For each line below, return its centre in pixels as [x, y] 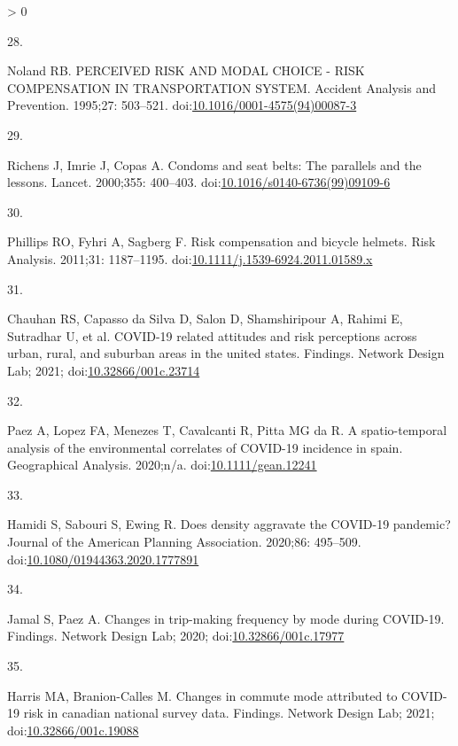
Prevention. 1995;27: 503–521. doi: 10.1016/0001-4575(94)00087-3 [182, 105]
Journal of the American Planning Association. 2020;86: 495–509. [184, 542]
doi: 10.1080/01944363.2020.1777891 [103, 559]
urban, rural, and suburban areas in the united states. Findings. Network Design [226, 353]
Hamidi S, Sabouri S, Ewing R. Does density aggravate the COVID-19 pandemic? [229, 524]
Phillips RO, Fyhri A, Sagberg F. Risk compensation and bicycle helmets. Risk [221, 241]
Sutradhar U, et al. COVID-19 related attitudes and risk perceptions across [212, 335]
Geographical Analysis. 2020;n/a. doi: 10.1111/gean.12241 [162, 465]
